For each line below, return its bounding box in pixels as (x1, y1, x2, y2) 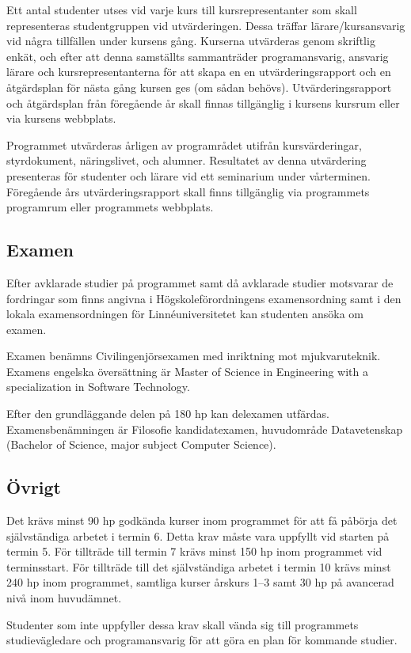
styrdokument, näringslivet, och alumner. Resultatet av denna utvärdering (6, 152, 367, 169)
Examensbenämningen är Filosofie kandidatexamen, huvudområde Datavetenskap (6, 420, 403, 437)
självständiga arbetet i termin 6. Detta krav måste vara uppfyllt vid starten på (6, 527, 390, 544)
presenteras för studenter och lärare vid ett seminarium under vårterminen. (6, 167, 371, 184)
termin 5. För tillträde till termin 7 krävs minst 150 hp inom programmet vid (6, 543, 382, 560)
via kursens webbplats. (6, 110, 116, 127)
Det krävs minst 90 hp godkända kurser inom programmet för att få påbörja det (6, 512, 398, 529)
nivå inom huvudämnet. (6, 590, 122, 606)
